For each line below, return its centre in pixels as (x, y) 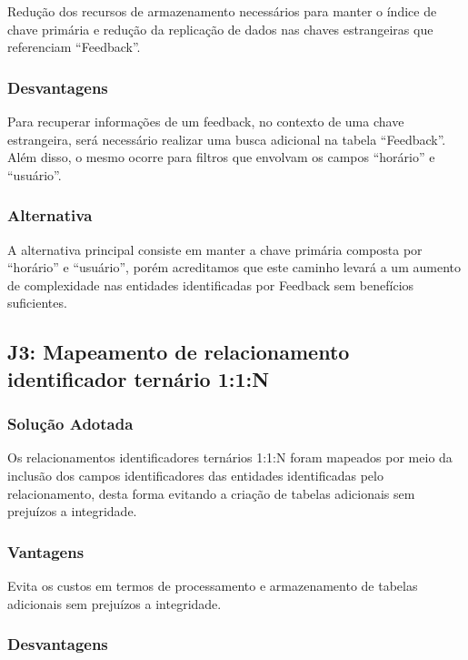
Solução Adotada (70, 424)
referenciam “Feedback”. (74, 47)
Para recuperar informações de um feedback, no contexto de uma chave (206, 121)
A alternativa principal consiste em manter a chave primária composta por (215, 249)
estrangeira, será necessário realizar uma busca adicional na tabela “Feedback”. (227, 139)
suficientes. (37, 303)
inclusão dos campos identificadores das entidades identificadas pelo (195, 475)
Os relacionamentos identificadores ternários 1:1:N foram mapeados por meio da (230, 457)
